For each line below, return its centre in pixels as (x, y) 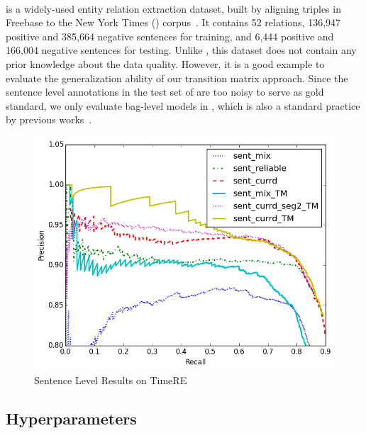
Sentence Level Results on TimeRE (111, 379)
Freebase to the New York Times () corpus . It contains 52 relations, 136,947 (173, 22)
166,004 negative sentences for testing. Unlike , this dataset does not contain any (181, 50)
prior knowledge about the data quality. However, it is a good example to (165, 63)
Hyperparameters (71, 418)
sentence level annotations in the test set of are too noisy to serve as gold (165, 92)
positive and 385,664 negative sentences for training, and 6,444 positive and (170, 36)
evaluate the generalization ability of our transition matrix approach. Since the (177, 78)
